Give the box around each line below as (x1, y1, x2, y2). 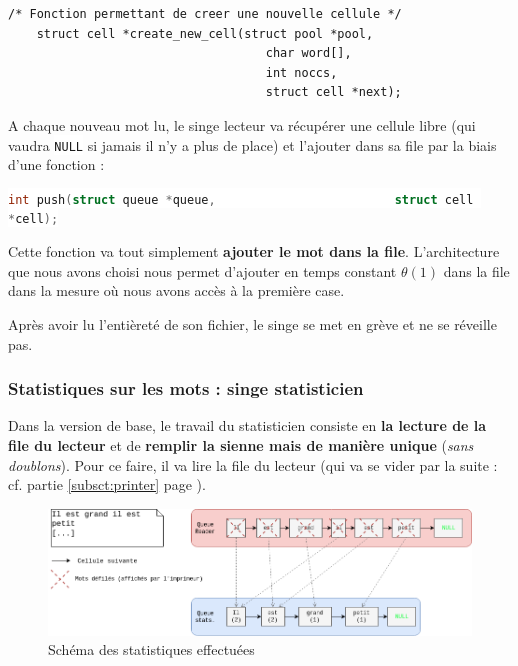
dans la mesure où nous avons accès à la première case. (8, 280, 345, 301)
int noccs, (265, 65, 338, 80)
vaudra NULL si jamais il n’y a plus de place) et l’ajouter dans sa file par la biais (8, 134, 497, 155)
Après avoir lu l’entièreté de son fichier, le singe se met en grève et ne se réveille (8, 313, 497, 334)
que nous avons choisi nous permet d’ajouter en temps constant (8, 260, 397, 281)
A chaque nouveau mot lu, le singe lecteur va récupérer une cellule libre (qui (8, 114, 476, 135)
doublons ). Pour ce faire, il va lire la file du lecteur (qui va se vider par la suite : (8, 454, 498, 475)
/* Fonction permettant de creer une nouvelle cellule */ (8, 7, 402, 21)
